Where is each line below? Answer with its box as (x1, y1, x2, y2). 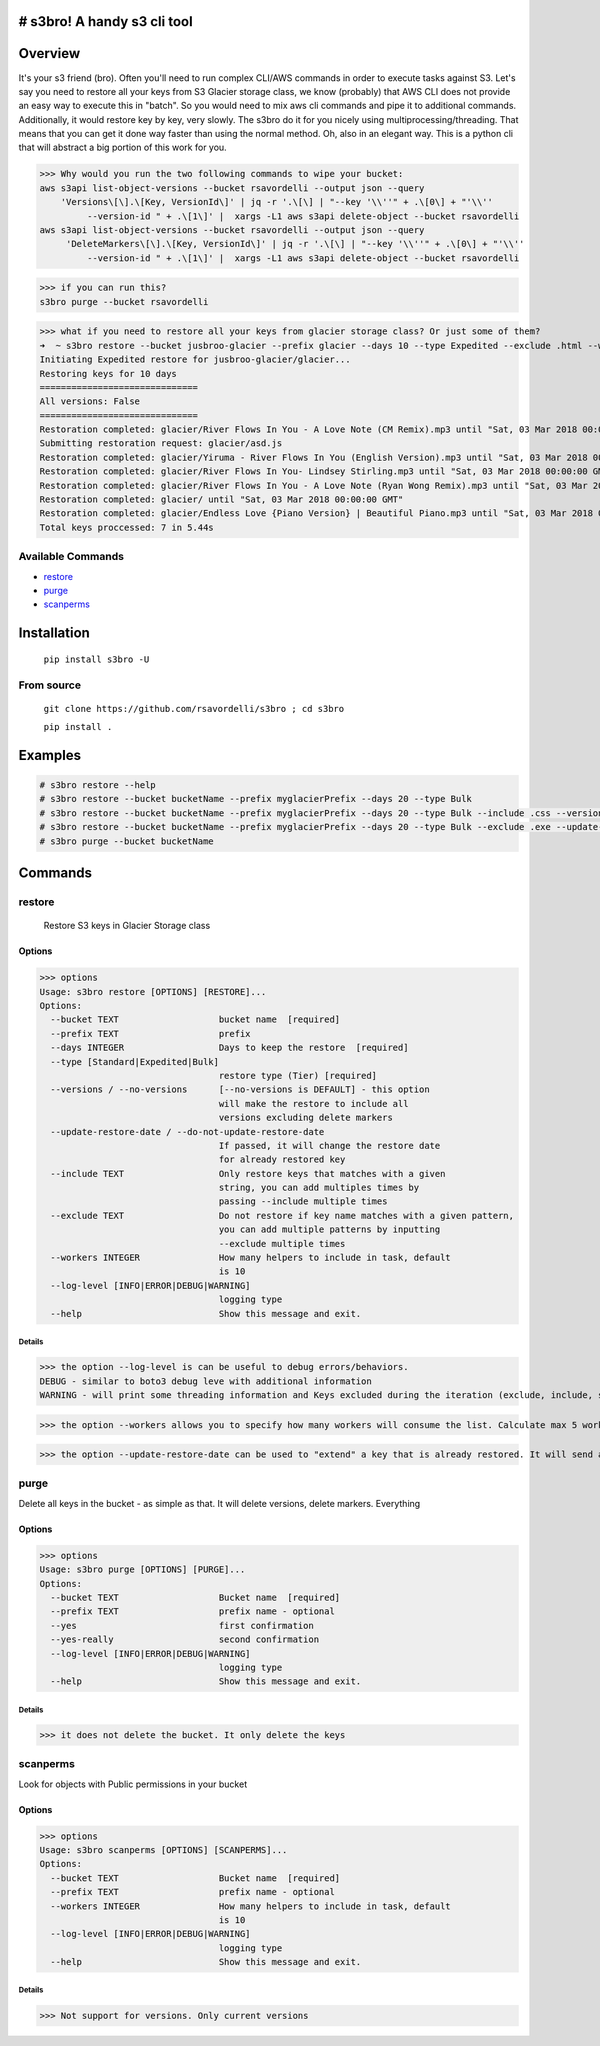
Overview (18, 45, 81, 62)
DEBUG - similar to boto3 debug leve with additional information (39, 1375, 372, 1387)
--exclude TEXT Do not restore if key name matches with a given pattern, (50, 1210, 515, 1221)
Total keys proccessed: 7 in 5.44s (39, 521, 214, 533)
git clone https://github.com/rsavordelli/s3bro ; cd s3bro (43, 703, 345, 714)
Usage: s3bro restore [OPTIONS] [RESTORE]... (39, 986, 267, 997)
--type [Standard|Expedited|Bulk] (50, 1056, 220, 1067)
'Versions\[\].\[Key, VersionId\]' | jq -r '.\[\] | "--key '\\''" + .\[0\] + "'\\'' (60, 196, 494, 208)
